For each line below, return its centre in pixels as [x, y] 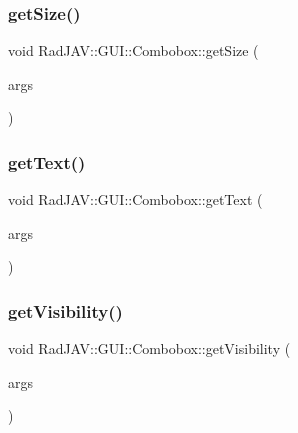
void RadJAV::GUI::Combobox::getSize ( [133, 50]
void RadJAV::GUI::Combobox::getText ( [135, 199]
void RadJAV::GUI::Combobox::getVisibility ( [149, 348]
